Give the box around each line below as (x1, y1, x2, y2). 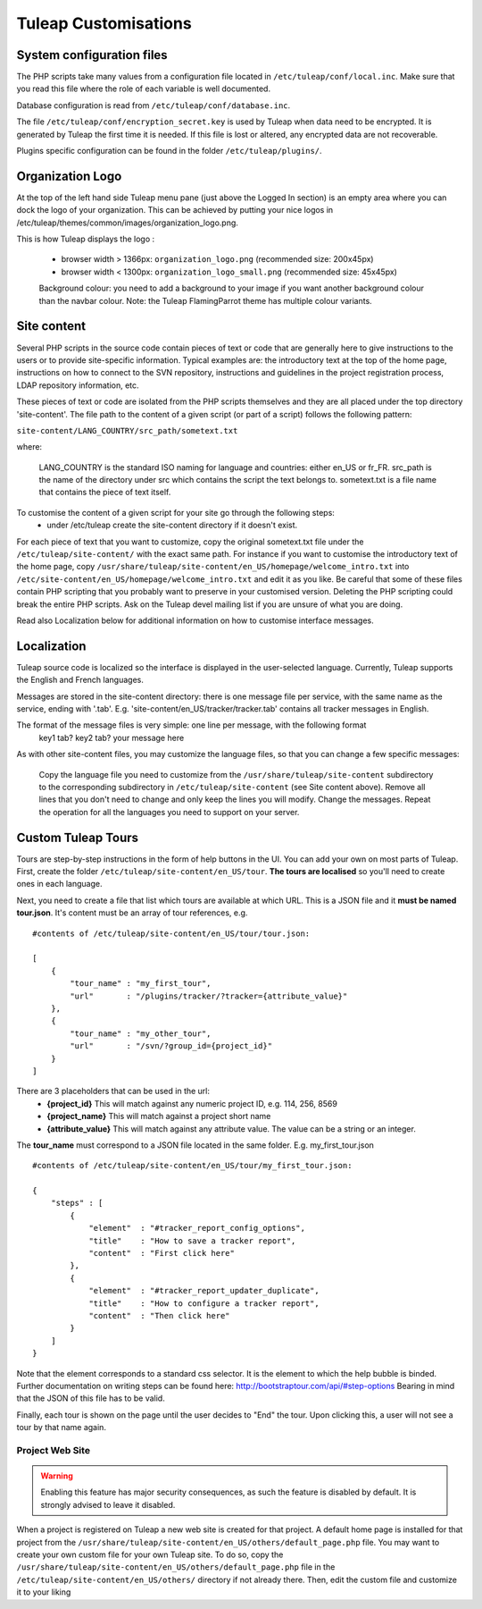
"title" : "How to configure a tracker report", (88, 1298, 320, 1309)
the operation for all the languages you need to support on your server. (38, 806, 300, 817)
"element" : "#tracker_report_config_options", (88, 1223, 305, 1234)
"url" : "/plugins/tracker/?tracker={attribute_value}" (70, 990, 348, 1001)
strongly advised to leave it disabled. (40, 1499, 176, 1510)
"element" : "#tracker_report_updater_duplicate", (88, 1285, 320, 1296)
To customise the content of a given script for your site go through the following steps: (16, 507, 335, 518)
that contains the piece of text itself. (38, 487, 171, 498)
